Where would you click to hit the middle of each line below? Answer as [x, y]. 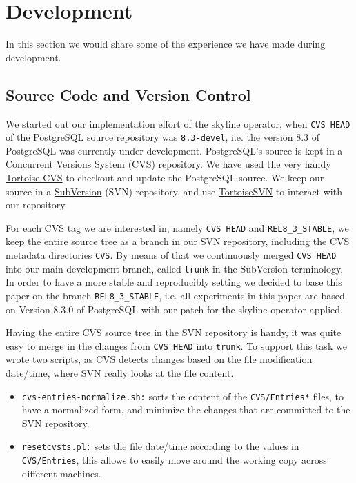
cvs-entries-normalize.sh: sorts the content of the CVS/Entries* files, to [182, 396]
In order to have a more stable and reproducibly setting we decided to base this [174, 282]
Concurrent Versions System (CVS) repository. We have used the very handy [168, 164]
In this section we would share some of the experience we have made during [166, 44]
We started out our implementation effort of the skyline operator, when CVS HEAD [178, 123]
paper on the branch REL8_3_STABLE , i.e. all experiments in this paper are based [175, 295]
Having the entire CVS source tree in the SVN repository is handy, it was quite [174, 332]
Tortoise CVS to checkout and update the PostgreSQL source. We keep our [165, 178]
